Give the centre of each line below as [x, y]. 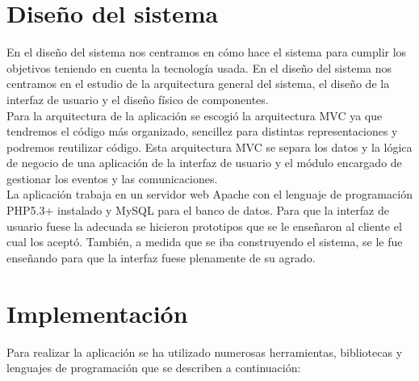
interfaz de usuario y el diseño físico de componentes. [138, 99]
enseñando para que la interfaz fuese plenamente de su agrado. [161, 257]
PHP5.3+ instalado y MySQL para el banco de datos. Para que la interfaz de [198, 210]
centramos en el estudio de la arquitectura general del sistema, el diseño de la [198, 84]
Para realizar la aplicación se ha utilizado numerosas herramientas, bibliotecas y [205, 352]
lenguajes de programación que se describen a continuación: [154, 368]
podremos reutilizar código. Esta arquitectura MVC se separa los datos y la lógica [209, 147]
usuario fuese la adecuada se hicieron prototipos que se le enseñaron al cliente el [204, 226]
